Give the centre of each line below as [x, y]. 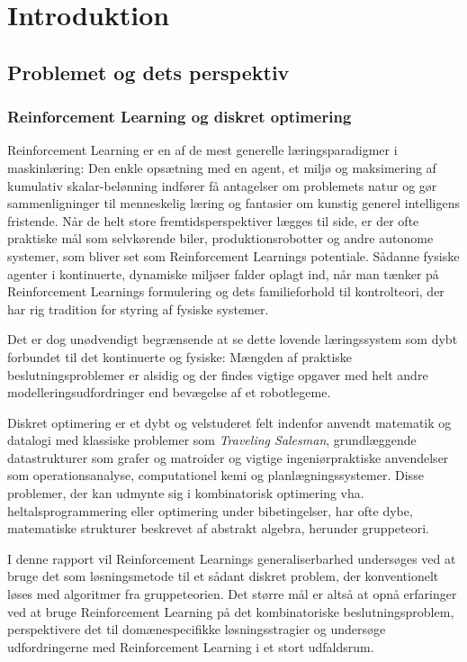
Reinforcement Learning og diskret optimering [180, 117]
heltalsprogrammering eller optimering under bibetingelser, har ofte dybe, [210, 510]
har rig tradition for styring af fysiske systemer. [138, 308]
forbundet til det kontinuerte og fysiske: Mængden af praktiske [180, 356]
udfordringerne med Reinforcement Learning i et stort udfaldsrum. [191, 646]
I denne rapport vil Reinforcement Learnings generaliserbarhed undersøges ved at [232, 558]
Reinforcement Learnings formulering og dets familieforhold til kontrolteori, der [226, 291]
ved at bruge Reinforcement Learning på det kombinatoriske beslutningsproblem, [231, 611]
